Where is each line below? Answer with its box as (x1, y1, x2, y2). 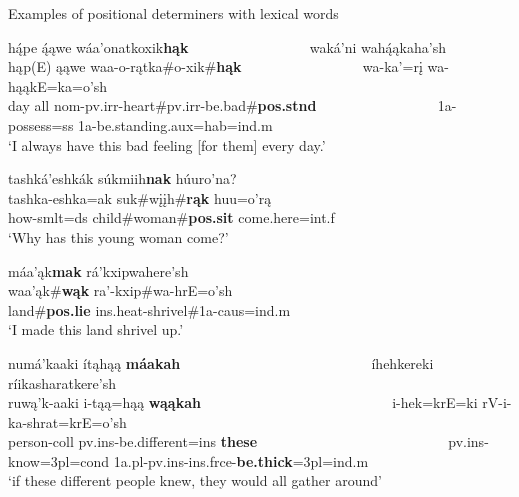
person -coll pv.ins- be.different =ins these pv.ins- (8, 431, 489, 452)
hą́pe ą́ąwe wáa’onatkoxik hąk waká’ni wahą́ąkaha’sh (8, 36, 446, 57)
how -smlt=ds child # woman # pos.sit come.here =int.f (8, 207, 335, 228)
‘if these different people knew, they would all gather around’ (8, 470, 382, 491)
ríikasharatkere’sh (8, 372, 117, 393)
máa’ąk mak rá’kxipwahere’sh (8, 260, 189, 281)
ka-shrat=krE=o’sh (8, 411, 127, 432)
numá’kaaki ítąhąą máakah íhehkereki (8, 352, 434, 373)
